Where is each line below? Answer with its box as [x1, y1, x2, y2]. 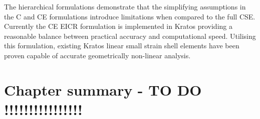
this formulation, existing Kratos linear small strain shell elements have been [4, 40, 239, 51]
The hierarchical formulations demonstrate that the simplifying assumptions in [4, 1, 246, 11]
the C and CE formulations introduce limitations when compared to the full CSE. [4, 11, 255, 21]
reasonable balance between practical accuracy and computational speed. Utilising [4, 30, 256, 41]
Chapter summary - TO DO [4, 79, 202, 100]
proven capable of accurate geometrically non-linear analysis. [4, 50, 191, 60]
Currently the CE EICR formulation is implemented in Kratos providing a [4, 21, 232, 31]
